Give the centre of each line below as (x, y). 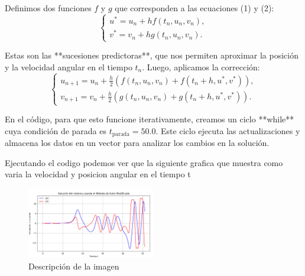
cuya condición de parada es (56, 130)
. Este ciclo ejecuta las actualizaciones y (228, 130)
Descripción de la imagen (74, 266)
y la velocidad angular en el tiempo (69, 66)
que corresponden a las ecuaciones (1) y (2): (194, 8)
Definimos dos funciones (48, 8)
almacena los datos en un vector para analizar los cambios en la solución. (137, 143)
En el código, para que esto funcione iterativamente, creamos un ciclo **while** (150, 119)
